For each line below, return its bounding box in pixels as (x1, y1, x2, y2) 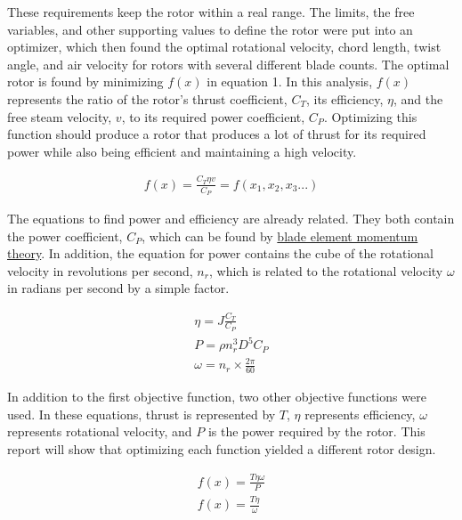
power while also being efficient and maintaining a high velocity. (7, 142, 357, 160)
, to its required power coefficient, (121, 107, 305, 126)
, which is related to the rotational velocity (208, 261, 443, 280)
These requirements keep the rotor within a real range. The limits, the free (7, 3, 415, 20)
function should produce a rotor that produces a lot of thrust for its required (7, 125, 426, 143)
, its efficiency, (305, 89, 384, 108)
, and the (393, 89, 443, 108)
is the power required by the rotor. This (207, 422, 426, 441)
